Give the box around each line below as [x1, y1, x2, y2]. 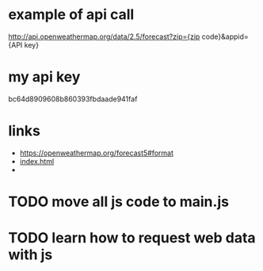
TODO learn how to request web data [8, 229, 256, 247]
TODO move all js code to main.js [8, 193, 230, 211]
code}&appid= [201, 32, 250, 41]
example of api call [8, 6, 135, 24]
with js [8, 246, 53, 264]
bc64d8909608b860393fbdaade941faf [8, 94, 138, 104]
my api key [8, 68, 81, 86]
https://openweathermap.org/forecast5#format [19, 148, 174, 158]
